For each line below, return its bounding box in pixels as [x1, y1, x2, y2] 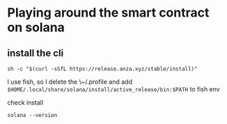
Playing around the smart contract [7, 5, 210, 21]
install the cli [7, 47, 64, 59]
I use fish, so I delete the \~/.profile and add [7, 78, 132, 86]
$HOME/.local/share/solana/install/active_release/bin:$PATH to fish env [7, 85, 221, 93]
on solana [7, 19, 65, 35]
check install [7, 98, 44, 107]
